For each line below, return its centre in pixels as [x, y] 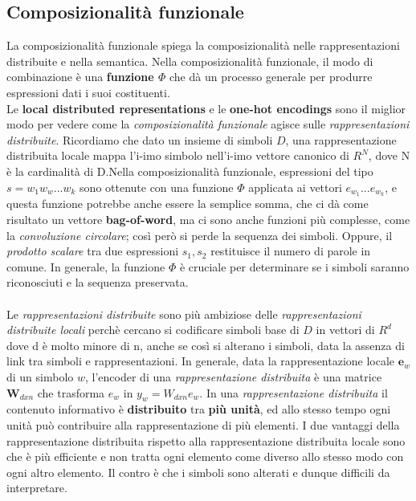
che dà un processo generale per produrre [271, 77]
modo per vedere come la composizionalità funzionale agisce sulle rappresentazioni [208, 124]
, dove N [389, 155]
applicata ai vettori [295, 187]
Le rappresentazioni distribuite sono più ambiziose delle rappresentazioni [184, 314]
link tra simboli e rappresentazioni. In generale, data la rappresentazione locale [201, 361]
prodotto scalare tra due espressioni [93, 251]
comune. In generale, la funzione [86, 266]
